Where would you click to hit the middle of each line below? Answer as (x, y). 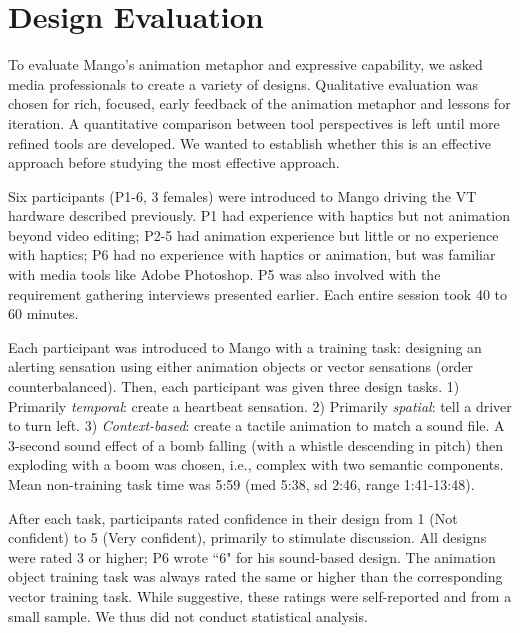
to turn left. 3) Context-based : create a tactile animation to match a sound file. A (256, 425)
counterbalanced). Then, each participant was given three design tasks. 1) (234, 386)
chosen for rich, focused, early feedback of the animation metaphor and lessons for (259, 103)
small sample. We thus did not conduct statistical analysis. (188, 615)
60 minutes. (43, 313)
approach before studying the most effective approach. (174, 162)
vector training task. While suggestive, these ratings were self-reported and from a (260, 595)
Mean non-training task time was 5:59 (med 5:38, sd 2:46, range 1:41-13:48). (241, 484)
